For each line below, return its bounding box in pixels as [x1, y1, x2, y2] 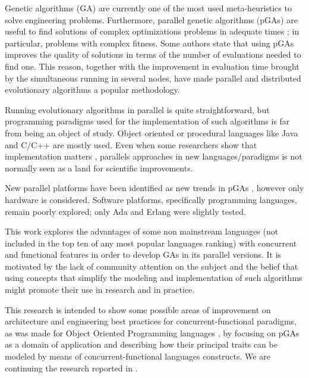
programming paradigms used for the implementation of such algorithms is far [5, 115, 290, 127]
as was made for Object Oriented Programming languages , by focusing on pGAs [5, 326, 299, 339]
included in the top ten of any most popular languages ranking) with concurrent [5, 236, 297, 249]
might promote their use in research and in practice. [5, 283, 195, 296]
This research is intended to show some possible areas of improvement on [5, 303, 271, 315]
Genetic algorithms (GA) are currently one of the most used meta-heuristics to [5, 2, 292, 14]
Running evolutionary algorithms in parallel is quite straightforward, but [5, 103, 270, 115]
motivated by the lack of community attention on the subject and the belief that [5, 260, 298, 272]
